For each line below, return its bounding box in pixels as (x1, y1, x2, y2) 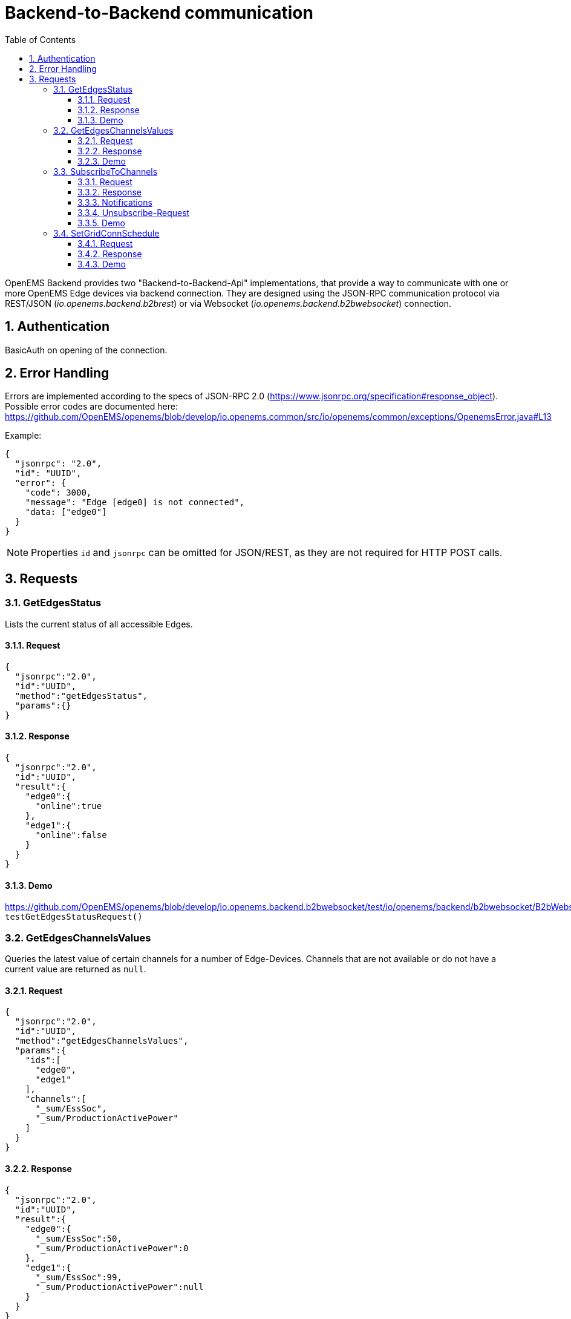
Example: (5, 430, 42, 441)
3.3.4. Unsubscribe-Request (77, 207, 190, 218)
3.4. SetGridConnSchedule (53, 227, 160, 238)
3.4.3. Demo (77, 258, 126, 269)
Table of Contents (5, 34, 76, 45)
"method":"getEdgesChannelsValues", (15, 1036, 189, 1046)
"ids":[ (25, 1055, 61, 1065)
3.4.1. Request (77, 238, 133, 249)
